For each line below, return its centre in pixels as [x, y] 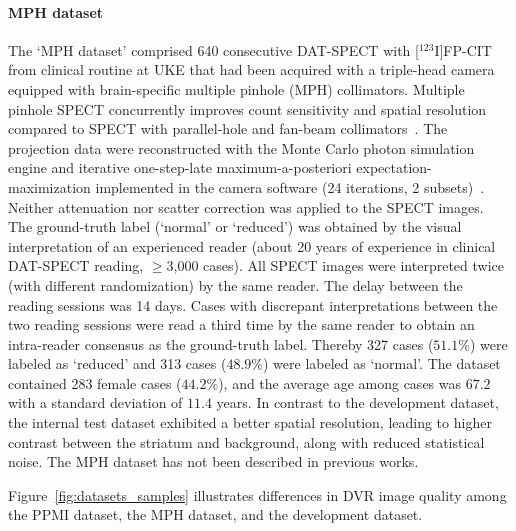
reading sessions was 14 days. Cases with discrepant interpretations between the [253, 304]
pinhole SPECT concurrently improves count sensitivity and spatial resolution [247, 108]
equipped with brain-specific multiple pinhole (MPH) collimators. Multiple [236, 88]
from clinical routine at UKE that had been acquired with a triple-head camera [251, 69]
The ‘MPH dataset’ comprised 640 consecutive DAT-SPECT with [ [213, 49]
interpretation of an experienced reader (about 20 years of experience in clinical [252, 245]
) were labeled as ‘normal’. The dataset [382, 363]
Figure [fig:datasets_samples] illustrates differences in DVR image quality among [257, 494]
